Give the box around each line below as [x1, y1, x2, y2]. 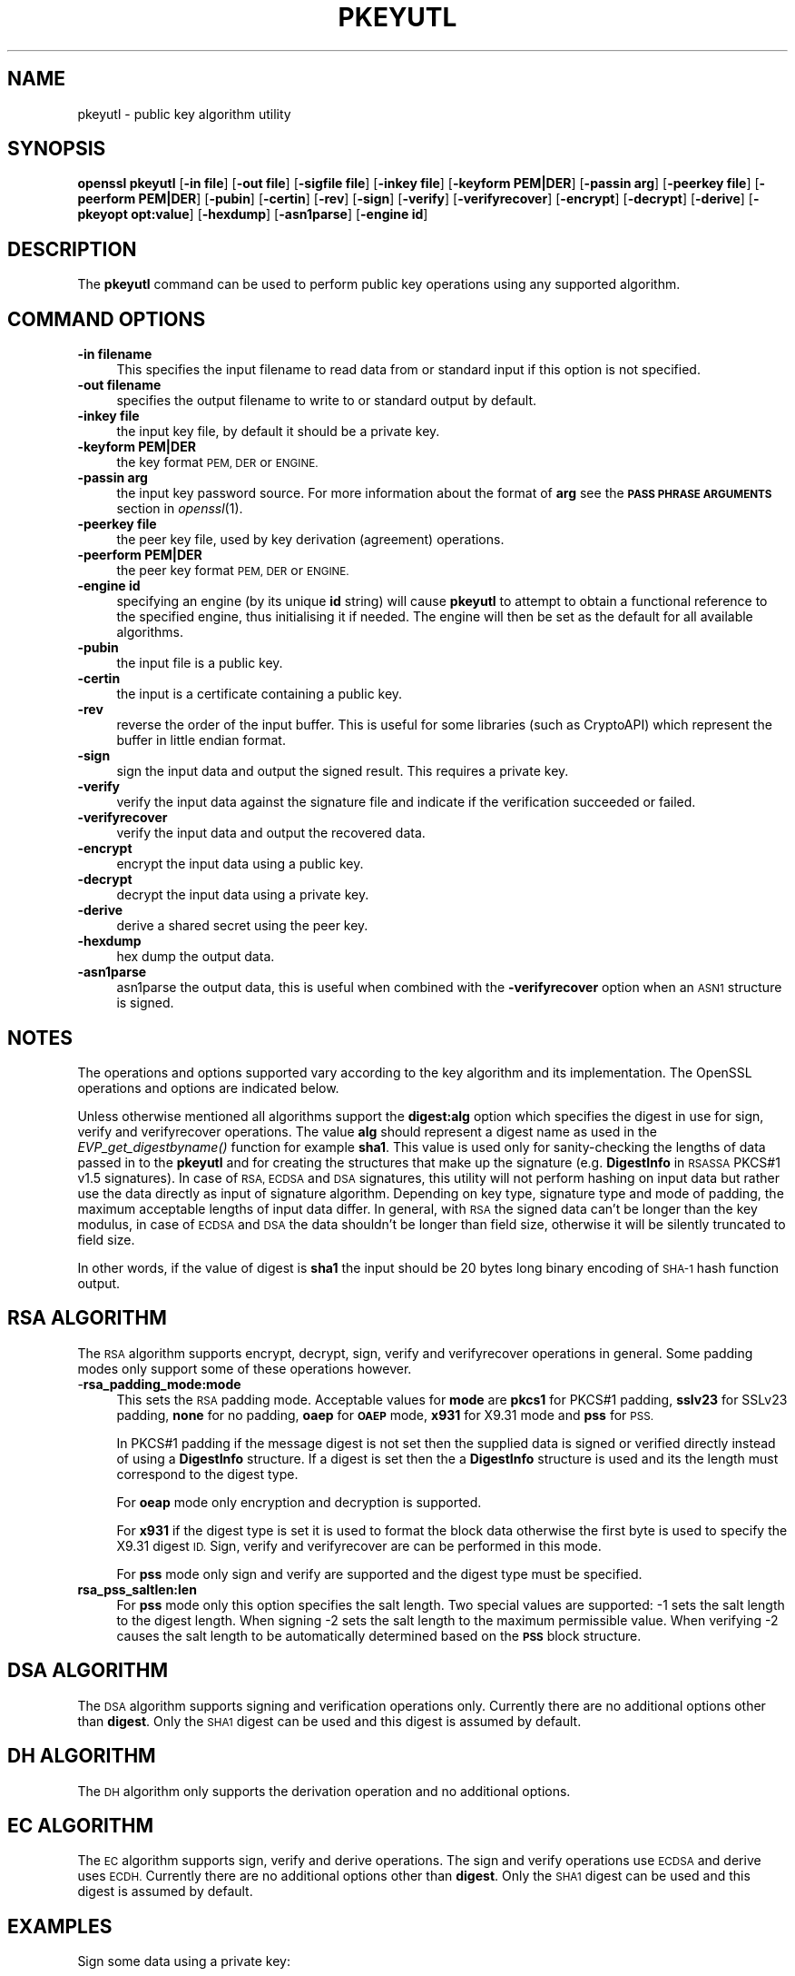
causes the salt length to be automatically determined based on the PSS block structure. [116, 1627, 642, 1643]
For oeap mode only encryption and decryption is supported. [116, 1494, 482, 1510]
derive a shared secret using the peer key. [116, 918, 368, 934]
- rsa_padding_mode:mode [77, 1375, 241, 1392]
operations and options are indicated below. [77, 1079, 339, 1096]
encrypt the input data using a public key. [116, 856, 364, 872]
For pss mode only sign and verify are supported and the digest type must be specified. [116, 1565, 643, 1582]
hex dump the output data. [116, 948, 275, 965]
